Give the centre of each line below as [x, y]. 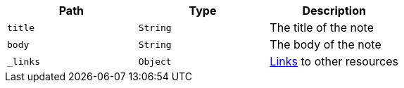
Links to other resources [334, 61]
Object [155, 61]
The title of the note [322, 27]
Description [334, 11]
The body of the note [326, 44]
